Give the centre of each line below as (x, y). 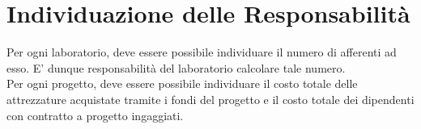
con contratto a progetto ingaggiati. (95, 115)
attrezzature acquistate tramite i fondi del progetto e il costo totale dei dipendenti (210, 99)
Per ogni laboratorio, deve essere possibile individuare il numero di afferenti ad (202, 52)
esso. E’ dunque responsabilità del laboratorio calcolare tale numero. (176, 67)
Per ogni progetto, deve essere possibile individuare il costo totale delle (182, 83)
